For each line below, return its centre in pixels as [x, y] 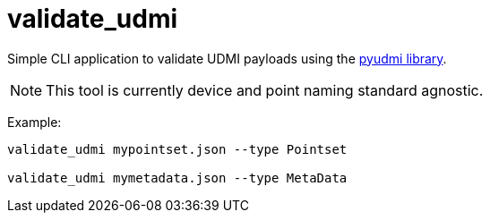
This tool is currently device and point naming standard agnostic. [265, 90]
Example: [34, 122]
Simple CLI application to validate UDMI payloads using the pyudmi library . [227, 58]
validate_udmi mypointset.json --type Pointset [177, 149]
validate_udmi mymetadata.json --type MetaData [177, 178]
